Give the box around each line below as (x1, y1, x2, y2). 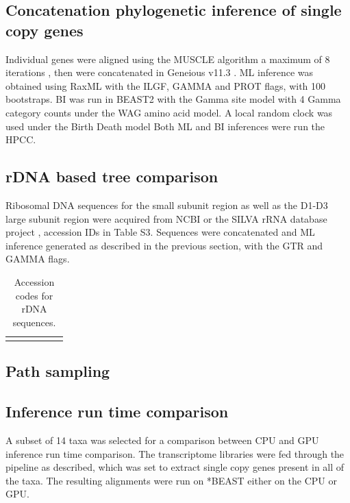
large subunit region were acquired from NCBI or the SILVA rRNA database (5, 211, 327, 225)
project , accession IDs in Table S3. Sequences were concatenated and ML (5, 225, 315, 239)
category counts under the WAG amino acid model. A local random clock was (5, 105, 333, 119)
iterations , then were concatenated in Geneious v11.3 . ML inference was (5, 65, 313, 79)
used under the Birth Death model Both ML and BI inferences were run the (5, 119, 325, 133)
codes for (15, 288, 53, 302)
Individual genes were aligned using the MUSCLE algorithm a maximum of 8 (5, 51, 330, 66)
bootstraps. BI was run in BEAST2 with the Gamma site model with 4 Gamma (5, 92, 341, 106)
